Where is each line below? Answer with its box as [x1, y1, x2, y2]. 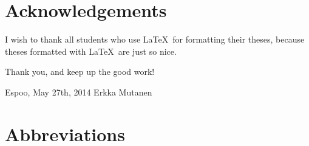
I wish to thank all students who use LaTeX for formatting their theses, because [5, 33, 305, 46]
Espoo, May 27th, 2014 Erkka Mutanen [5, 85, 152, 98]
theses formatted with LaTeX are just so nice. [5, 44, 177, 57]
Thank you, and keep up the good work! [5, 65, 155, 78]
